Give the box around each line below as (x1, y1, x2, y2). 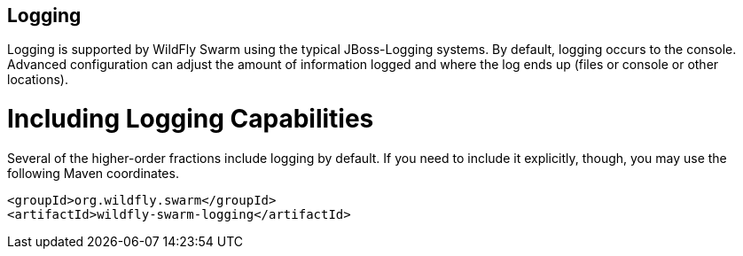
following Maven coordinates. (7, 165, 179, 181)
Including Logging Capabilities (7, 104, 374, 135)
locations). (7, 72, 68, 88)
